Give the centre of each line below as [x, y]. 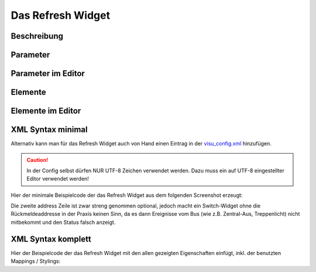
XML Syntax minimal [49, 130]
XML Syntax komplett [51, 239]
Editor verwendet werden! [58, 179]
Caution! [37, 160]
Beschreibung [37, 36]
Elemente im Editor [46, 111]
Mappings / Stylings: [36, 261]
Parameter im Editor [48, 74]
